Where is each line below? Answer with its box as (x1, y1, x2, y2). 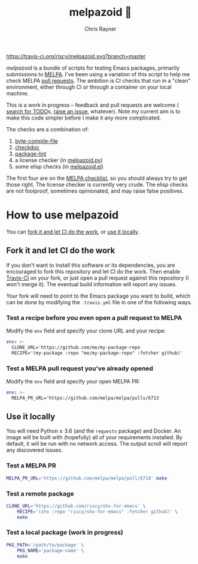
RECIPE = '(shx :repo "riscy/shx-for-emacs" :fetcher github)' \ (17, 508, 178, 515)
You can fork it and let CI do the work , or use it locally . (6, 228, 139, 235)
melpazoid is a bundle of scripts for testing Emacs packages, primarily (6, 64, 180, 71)
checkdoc (14, 143, 40, 151)
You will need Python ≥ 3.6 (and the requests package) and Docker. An (6, 427, 181, 434)
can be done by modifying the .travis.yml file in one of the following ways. (6, 298, 193, 305)
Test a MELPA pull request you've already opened (6, 364, 154, 373)
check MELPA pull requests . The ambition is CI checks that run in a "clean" (6, 77, 191, 84)
